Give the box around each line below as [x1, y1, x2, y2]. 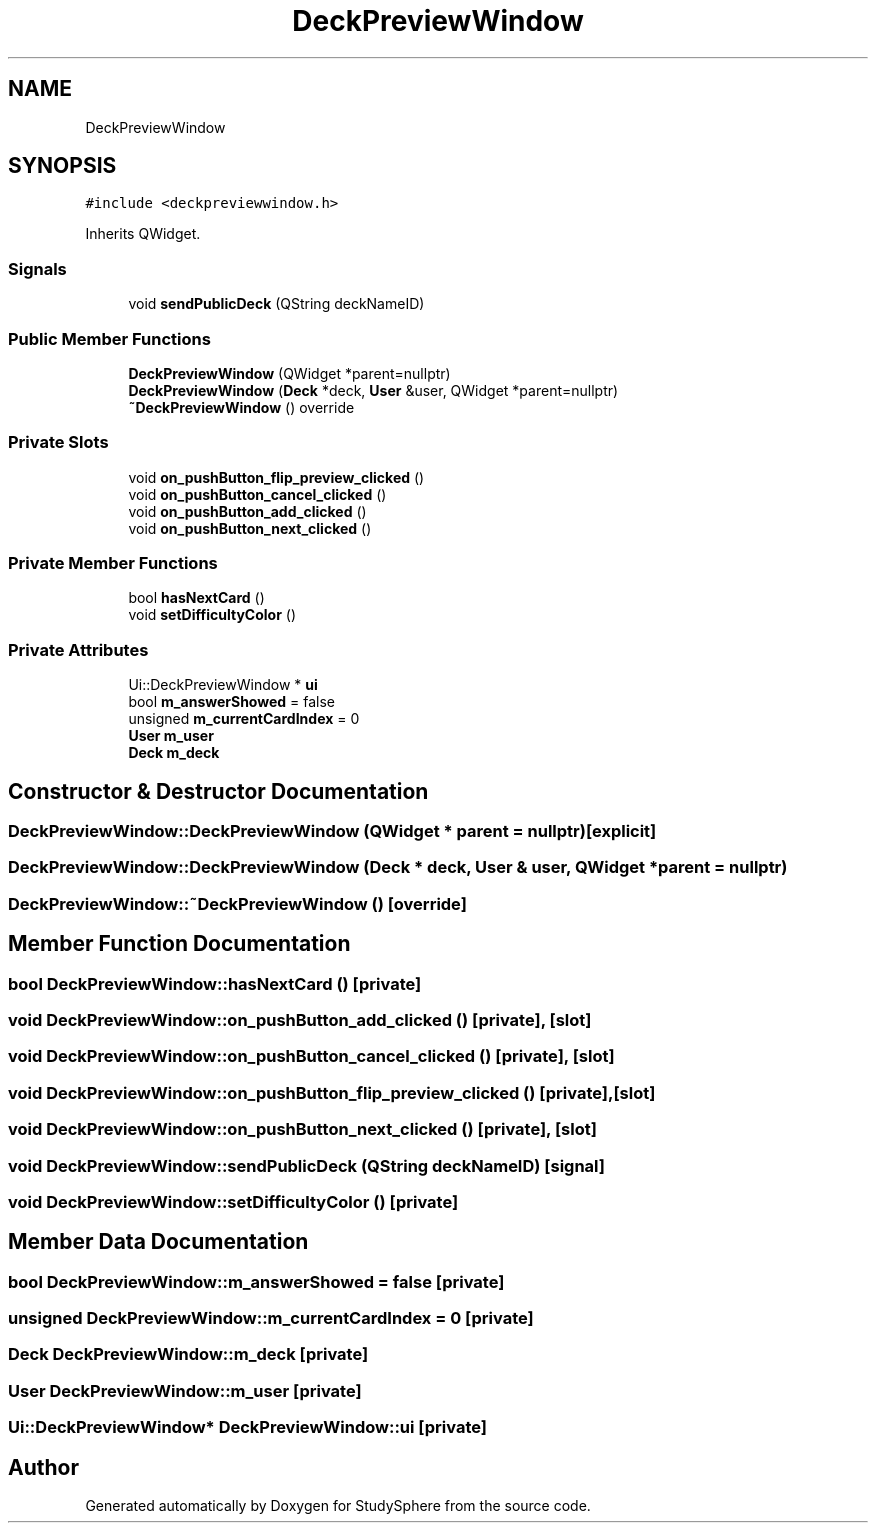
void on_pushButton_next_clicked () [128, 519, 372, 537]
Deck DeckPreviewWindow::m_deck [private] [8, 1344, 369, 1365]
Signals [8, 258, 67, 279]
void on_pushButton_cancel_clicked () [128, 485, 387, 503]
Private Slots [8, 432, 109, 453]
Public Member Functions [8, 328, 211, 349]
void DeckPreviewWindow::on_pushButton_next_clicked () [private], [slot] [8, 1119, 597, 1140]
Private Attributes [8, 639, 149, 660]
